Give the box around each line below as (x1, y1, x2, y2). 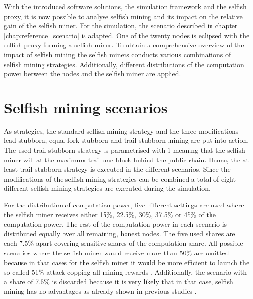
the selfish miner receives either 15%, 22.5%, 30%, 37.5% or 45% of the (4, 209, 216, 219)
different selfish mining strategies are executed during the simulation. (4, 183, 211, 193)
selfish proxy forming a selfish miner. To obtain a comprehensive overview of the (4, 40, 244, 50)
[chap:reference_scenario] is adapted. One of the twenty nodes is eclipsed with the (4, 30, 250, 40)
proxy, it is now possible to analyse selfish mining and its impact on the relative (4, 11, 243, 21)
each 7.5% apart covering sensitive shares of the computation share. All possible (4, 238, 243, 248)
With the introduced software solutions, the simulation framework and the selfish (4, 1, 247, 11)
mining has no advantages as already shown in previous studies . (4, 286, 197, 296)
